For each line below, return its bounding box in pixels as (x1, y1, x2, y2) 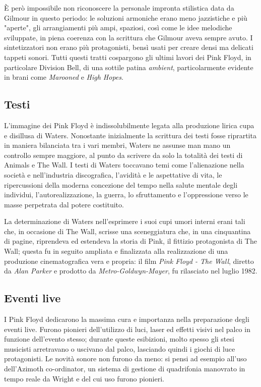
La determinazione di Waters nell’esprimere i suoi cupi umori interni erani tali (4, 216, 245, 227)
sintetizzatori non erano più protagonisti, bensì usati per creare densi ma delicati (4, 42, 253, 52)
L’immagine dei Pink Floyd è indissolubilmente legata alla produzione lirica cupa (4, 120, 254, 130)
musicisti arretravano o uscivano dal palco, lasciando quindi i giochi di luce (4, 343, 235, 354)
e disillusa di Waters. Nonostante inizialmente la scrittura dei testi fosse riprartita (4, 130, 256, 140)
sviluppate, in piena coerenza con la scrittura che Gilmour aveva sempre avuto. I (4, 32, 253, 42)
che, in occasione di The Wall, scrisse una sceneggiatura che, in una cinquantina (4, 226, 251, 236)
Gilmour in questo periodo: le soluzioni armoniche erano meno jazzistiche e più (4, 12, 247, 23)
